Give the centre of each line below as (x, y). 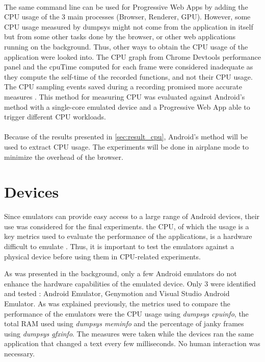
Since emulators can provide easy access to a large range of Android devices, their (132, 216)
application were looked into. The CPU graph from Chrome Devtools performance (132, 56)
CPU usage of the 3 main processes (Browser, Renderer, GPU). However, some (127, 17)
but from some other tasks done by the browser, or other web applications (120, 37)
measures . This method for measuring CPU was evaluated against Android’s (125, 96)
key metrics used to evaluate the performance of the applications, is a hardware (128, 236)
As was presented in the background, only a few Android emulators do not (121, 273)
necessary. (20, 353)
